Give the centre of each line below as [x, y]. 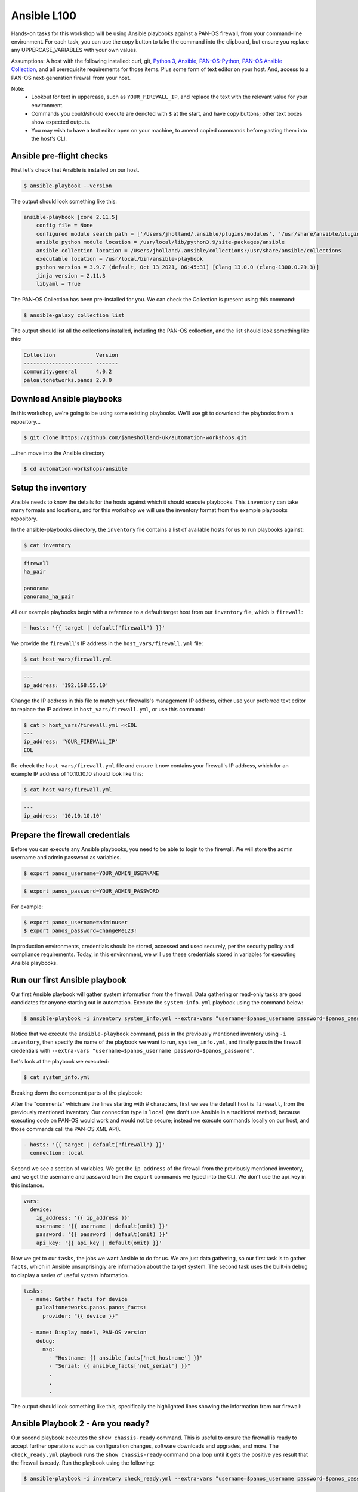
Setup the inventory [49, 487]
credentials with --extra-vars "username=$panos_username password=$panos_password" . [133, 1050]
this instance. [27, 1185]
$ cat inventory [47, 545]
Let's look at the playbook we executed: [60, 1062]
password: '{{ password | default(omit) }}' [102, 1234]
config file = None [65, 226]
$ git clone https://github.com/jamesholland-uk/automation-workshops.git [135, 437]
